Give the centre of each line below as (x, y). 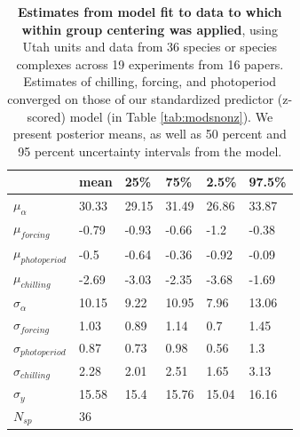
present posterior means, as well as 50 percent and (150, 134)
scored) (47, 116)
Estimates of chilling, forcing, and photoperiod (150, 81)
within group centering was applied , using (150, 29)
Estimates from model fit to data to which (150, 12)
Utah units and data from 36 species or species (150, 47)
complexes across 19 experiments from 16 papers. (150, 64)
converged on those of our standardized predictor (141, 98)
